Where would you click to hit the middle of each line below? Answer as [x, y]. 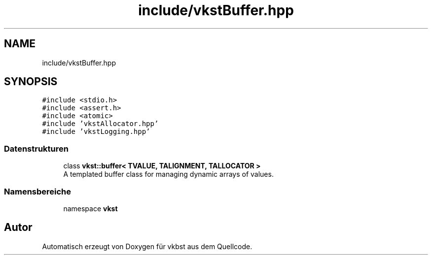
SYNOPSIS [31, 82]
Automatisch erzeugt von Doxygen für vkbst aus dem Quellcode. [147, 246]
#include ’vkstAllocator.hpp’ [100, 124]
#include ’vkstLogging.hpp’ [96, 132]
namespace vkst [90, 208]
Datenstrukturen [36, 148]
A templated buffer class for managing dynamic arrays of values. [168, 174]
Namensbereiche [38, 191]
